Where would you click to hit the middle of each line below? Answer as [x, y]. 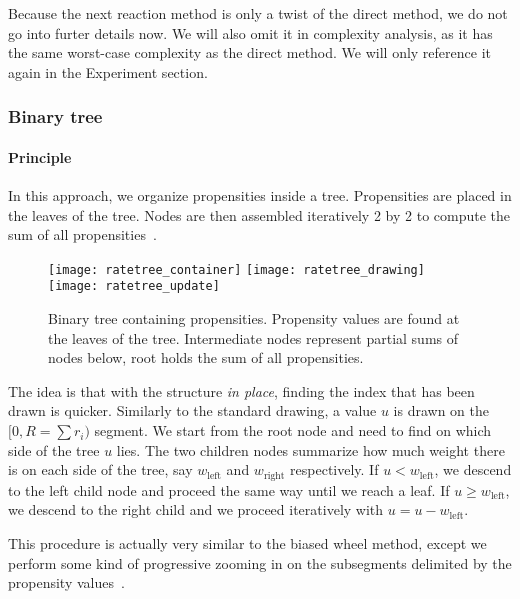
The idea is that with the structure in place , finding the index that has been [241, 390]
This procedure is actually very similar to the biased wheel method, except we [247, 542]
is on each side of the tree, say [100, 469]
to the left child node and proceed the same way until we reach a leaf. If [229, 489]
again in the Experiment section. [108, 71]
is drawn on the [441, 410]
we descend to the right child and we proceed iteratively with [196, 509]
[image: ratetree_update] [134, 286]
